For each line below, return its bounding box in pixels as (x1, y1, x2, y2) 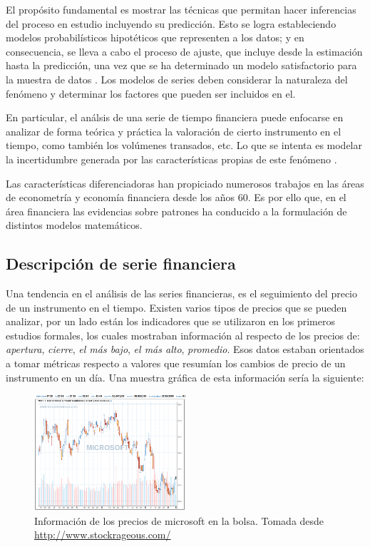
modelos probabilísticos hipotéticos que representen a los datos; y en (6, 30, 304, 45)
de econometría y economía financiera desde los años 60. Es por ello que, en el (6, 190, 346, 205)
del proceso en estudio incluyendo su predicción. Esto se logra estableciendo (6, 16, 336, 31)
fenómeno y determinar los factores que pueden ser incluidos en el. (6, 86, 296, 101)
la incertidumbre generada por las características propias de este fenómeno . (6, 151, 337, 166)
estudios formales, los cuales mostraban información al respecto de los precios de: (6, 327, 360, 342)
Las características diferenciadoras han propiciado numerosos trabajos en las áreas (6, 175, 364, 190)
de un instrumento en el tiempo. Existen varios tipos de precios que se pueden (6, 300, 347, 315)
